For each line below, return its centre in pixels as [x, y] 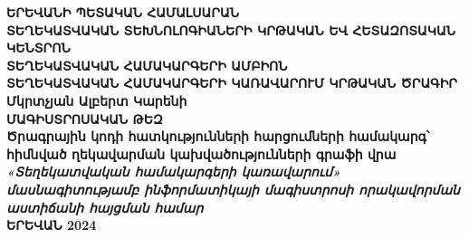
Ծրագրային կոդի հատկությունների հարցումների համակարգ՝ [218, 136]
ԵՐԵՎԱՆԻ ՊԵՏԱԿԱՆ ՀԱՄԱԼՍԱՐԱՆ [123, 12]
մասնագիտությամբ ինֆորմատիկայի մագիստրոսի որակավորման [233, 189]
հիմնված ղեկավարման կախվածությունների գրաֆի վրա [201, 153]
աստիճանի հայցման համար [105, 207]
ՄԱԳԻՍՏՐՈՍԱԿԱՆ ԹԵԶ [85, 118]
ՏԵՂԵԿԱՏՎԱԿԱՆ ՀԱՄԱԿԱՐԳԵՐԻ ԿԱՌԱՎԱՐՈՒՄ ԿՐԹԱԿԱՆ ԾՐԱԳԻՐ [232, 83]
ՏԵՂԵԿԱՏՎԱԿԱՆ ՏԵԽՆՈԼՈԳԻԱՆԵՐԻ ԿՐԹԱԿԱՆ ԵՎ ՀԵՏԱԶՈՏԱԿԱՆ [231, 29]
